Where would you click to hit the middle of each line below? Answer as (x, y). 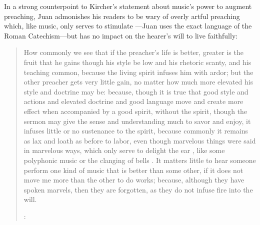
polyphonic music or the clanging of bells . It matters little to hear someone (140, 160)
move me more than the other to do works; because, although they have (134, 180)
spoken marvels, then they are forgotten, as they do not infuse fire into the (138, 189)
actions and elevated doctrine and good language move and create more (133, 101)
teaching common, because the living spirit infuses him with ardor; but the (138, 72)
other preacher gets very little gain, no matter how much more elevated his (138, 82)
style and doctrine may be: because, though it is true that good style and (136, 91)
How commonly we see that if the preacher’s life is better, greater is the (133, 52)
